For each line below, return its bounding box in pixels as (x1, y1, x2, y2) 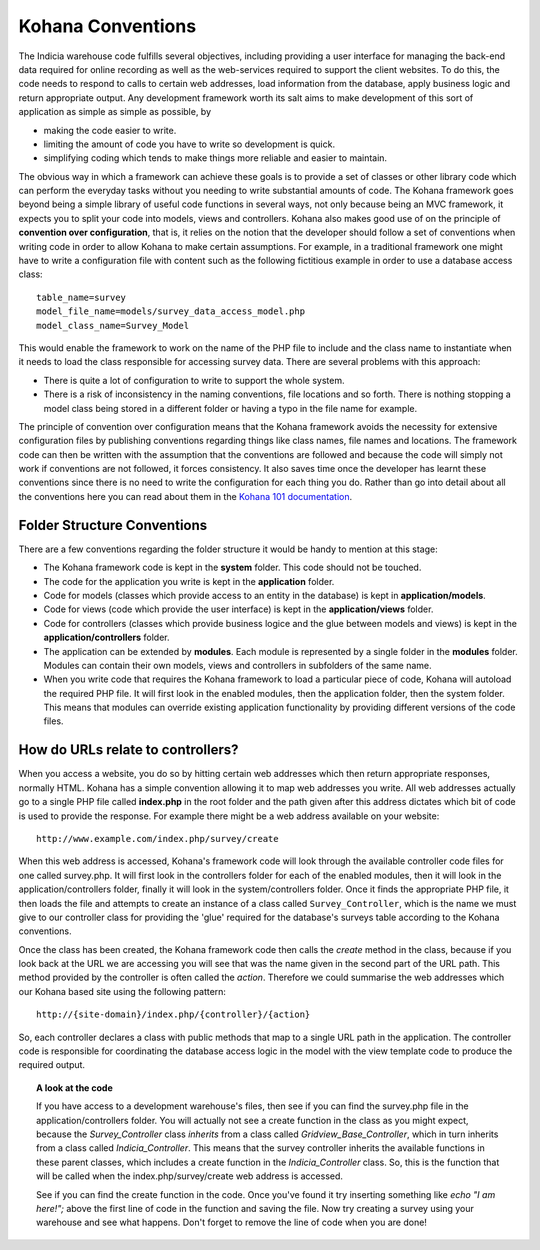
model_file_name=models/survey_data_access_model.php (36, 306, 305, 317)
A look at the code (36, 1081, 114, 1094)
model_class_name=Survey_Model (36, 320, 190, 331)
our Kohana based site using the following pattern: (18, 985, 227, 997)
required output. (18, 1059, 85, 1071)
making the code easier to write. (43, 124, 177, 136)
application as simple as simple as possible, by (18, 106, 212, 118)
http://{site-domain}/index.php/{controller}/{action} (36, 1009, 311, 1020)
